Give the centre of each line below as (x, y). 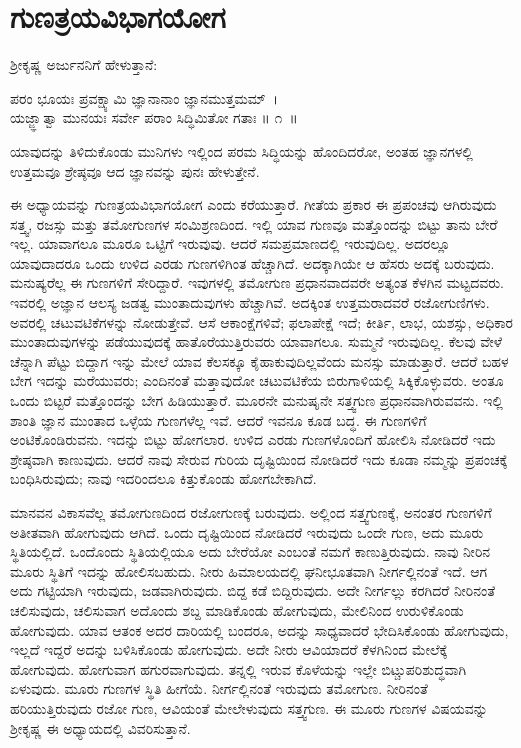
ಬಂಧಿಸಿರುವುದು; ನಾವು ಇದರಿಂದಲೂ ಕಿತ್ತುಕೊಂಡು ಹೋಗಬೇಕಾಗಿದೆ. (163, 478)
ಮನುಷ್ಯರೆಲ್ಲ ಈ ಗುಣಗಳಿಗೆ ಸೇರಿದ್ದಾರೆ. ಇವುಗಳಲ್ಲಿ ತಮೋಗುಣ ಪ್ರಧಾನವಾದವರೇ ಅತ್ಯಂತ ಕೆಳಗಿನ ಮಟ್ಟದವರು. (257, 282)
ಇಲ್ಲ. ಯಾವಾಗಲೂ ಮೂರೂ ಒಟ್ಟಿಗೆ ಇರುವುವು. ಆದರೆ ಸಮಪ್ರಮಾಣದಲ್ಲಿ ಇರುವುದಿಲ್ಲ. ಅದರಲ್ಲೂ (230, 243)
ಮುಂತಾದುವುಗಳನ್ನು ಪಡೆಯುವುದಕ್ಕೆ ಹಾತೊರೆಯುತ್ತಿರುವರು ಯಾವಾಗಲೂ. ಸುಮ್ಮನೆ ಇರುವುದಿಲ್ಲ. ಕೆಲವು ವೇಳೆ (256, 341)
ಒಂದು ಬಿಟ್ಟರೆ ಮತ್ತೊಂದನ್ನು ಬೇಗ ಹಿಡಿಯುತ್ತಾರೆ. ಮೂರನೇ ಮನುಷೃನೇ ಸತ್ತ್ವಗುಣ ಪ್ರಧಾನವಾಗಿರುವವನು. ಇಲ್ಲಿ (256, 400)
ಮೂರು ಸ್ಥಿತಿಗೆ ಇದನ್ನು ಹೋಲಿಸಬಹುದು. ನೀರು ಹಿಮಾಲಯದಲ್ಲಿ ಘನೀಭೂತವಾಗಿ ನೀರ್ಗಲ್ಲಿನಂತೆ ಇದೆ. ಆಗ (249, 570)
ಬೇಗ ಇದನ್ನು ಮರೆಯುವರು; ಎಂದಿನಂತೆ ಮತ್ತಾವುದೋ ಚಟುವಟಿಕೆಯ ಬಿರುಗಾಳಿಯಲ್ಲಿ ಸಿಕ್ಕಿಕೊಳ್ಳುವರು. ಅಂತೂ (257, 380)
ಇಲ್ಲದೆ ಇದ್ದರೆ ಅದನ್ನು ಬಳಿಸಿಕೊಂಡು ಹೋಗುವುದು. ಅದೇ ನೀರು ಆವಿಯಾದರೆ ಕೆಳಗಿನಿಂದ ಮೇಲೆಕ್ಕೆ (229, 649)
